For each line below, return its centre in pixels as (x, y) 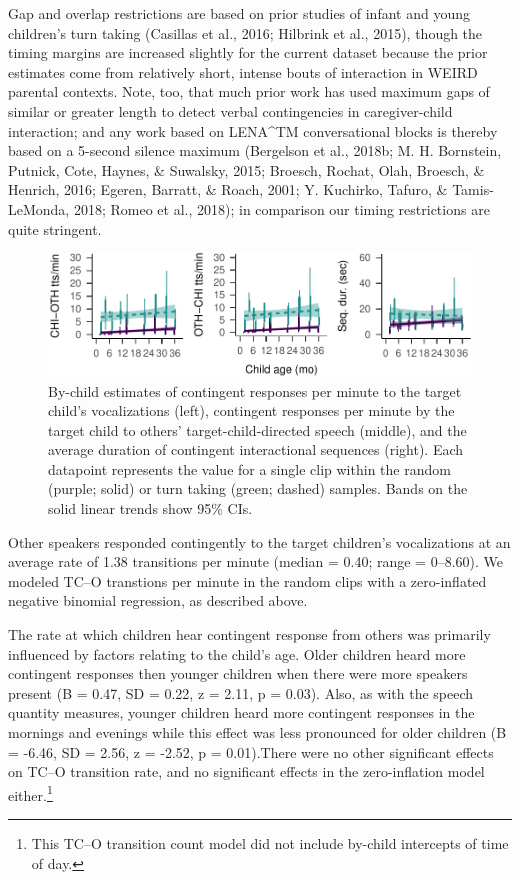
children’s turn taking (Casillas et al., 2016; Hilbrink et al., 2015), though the (245, 32)
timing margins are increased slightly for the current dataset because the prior (248, 52)
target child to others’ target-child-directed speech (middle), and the (257, 429)
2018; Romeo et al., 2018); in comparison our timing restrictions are (281, 208)
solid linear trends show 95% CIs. (150, 508)
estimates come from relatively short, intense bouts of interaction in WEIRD (243, 71)
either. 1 (30, 793)
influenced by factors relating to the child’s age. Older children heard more (237, 653)
